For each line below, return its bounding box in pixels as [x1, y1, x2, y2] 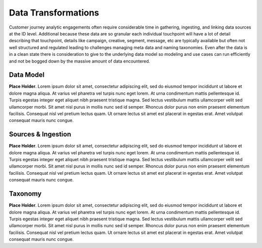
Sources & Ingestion [9, 130, 71, 138]
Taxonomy [9, 190, 42, 198]
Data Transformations [9, 7, 99, 18]
